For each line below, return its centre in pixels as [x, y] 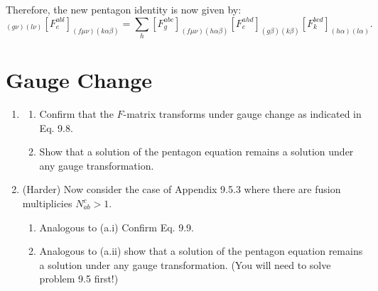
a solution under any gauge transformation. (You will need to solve [185, 264]
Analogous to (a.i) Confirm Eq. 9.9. [117, 227]
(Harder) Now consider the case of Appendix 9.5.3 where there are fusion [182, 189]
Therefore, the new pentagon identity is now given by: [124, 9]
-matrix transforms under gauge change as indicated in [242, 114]
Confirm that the [76, 114]
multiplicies [47, 203]
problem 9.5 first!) [79, 279]
